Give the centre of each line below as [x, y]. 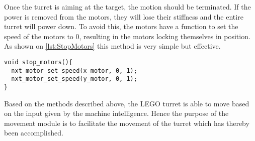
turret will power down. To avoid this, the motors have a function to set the [121, 26]
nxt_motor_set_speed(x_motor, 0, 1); [74, 70]
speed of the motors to [39, 36]
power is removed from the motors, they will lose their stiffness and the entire [124, 16]
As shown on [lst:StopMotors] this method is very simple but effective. [112, 46]
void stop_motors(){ [38, 62]
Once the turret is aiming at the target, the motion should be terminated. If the [127, 7]
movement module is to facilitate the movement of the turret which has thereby [127, 123]
